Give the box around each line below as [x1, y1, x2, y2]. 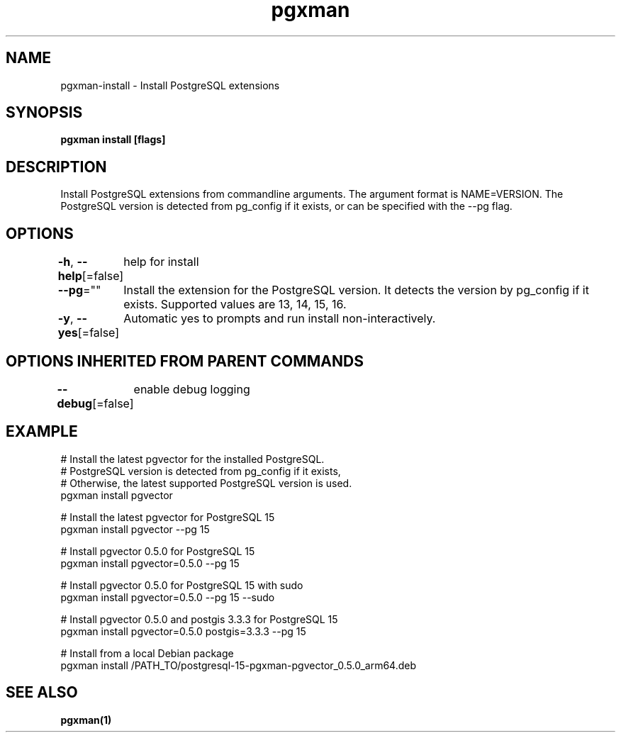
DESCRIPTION [6, 157, 107, 176]
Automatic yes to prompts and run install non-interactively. [123, 311, 436, 326]
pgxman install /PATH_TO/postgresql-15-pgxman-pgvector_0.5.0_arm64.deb [60, 659, 417, 671]
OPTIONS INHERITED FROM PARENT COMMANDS [6, 352, 364, 370]
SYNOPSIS [6, 104, 83, 122]
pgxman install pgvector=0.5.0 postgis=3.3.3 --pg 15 [60, 625, 306, 637]
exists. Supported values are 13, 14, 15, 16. [123, 297, 347, 312]
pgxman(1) [60, 713, 112, 726]
